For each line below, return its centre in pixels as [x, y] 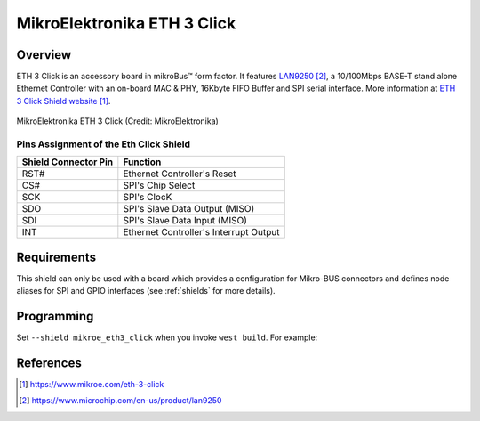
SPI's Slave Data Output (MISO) [189, 209]
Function [142, 162]
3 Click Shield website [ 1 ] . [64, 101]
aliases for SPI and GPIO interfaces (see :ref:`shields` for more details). [146, 291]
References [49, 363]
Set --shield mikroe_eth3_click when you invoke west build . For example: [167, 337]
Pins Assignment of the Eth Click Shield [104, 144]
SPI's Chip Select [159, 185]
